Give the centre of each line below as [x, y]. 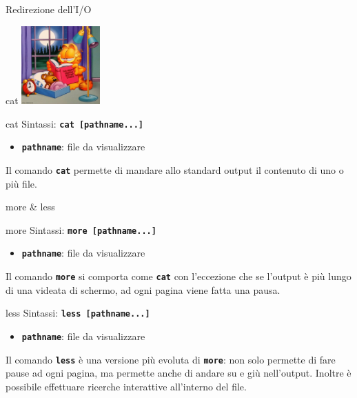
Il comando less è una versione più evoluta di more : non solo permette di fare [171, 359]
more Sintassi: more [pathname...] [81, 229]
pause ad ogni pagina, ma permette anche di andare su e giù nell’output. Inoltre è [178, 373]
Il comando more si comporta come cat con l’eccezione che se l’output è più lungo [178, 276]
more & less [30, 207]
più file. [21, 183]
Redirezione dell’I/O [49, 9]
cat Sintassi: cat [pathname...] [75, 123]
